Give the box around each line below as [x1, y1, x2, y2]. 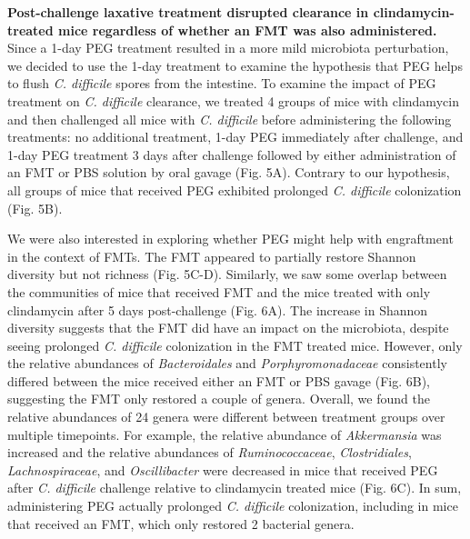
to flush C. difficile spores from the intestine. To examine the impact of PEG [7, 74, 436, 93]
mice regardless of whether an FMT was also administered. [58, 20, 437, 39]
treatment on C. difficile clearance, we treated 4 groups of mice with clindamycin [7, 91, 459, 110]
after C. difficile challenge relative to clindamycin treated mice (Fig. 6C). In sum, [7, 478, 462, 497]
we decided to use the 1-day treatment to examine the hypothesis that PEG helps [7, 55, 463, 75]
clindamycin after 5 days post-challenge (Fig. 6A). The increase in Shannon [7, 300, 428, 319]
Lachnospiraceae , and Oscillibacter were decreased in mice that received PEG [7, 460, 438, 479]
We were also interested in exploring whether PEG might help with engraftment [7, 229, 454, 248]
